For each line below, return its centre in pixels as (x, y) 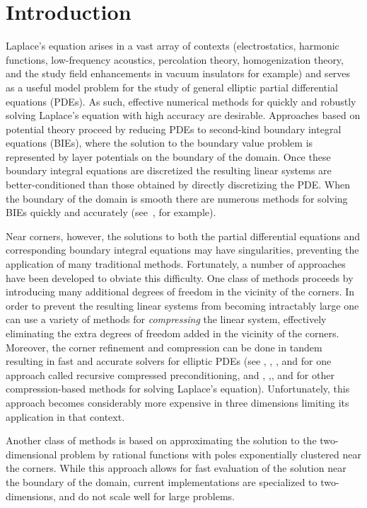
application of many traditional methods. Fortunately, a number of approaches (176, 264)
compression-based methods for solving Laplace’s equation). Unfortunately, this (178, 389)
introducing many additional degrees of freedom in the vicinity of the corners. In (180, 292)
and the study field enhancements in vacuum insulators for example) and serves (178, 73)
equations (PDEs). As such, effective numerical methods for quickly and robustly (181, 101)
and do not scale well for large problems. (147, 496)
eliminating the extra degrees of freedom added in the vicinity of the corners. (173, 333)
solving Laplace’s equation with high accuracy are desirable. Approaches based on (183, 115)
